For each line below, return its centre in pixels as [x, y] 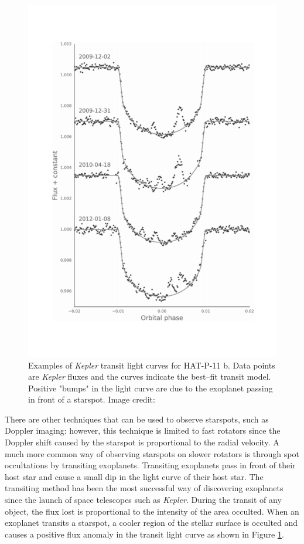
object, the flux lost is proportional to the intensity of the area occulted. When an [152, 511]
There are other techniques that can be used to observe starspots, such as [137, 419]
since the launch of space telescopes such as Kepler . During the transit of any [143, 500]
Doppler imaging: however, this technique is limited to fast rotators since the [143, 430]
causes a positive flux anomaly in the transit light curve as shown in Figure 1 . [144, 534]
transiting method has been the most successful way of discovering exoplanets [144, 488]
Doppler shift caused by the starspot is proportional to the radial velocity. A [142, 442]
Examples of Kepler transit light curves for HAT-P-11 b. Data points [152, 365]
